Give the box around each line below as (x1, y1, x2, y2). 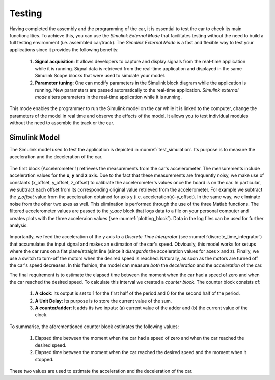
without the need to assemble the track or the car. (9, 120, 115, 126)
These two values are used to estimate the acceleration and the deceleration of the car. (9, 368, 193, 374)
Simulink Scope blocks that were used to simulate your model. (35, 72, 166, 78)
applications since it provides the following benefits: (9, 46, 119, 53)
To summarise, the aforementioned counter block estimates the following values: (9, 323, 179, 330)
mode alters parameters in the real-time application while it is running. (35, 94, 182, 100)
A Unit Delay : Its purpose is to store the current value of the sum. (35, 297, 172, 304)
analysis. (9, 222, 28, 229)
